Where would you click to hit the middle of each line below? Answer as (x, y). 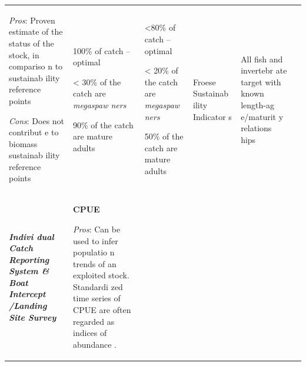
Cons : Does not (37, 120)
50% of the (164, 136)
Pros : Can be (97, 229)
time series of (97, 298)
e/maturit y (262, 116)
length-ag (257, 104)
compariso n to (36, 66)
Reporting (29, 259)
